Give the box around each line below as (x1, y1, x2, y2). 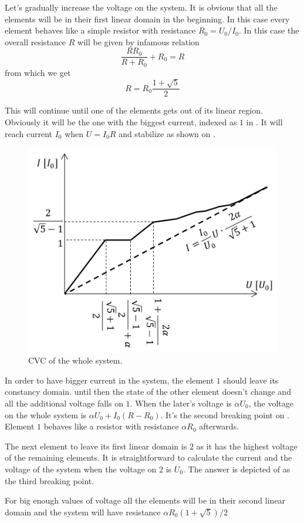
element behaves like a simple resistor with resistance (5, 24, 196, 36)
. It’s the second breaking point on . (160, 408, 290, 421)
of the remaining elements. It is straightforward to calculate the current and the (5, 451, 292, 464)
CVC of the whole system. (28, 354, 123, 367)
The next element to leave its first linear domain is (5, 439, 187, 452)
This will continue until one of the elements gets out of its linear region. (5, 104, 263, 116)
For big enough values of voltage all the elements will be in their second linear (5, 494, 286, 507)
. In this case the (239, 24, 299, 36)
